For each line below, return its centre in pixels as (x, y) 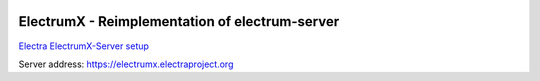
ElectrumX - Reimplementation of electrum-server (179, 21)
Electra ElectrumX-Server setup (84, 46)
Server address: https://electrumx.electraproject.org (126, 64)
